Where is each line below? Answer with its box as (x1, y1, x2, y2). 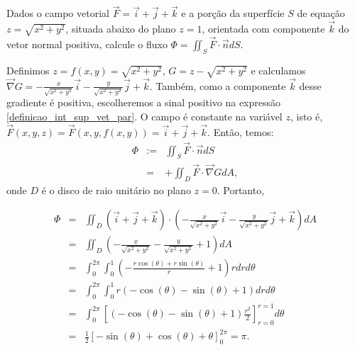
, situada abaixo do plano (65, 21, 176, 36)
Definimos (6, 62, 50, 77)
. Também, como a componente (149, 78, 286, 93)
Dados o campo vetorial (6, 6, 109, 21)
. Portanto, (217, 182, 265, 197)
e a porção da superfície (181, 6, 285, 21)
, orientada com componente (202, 21, 325, 36)
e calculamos (251, 62, 306, 77)
